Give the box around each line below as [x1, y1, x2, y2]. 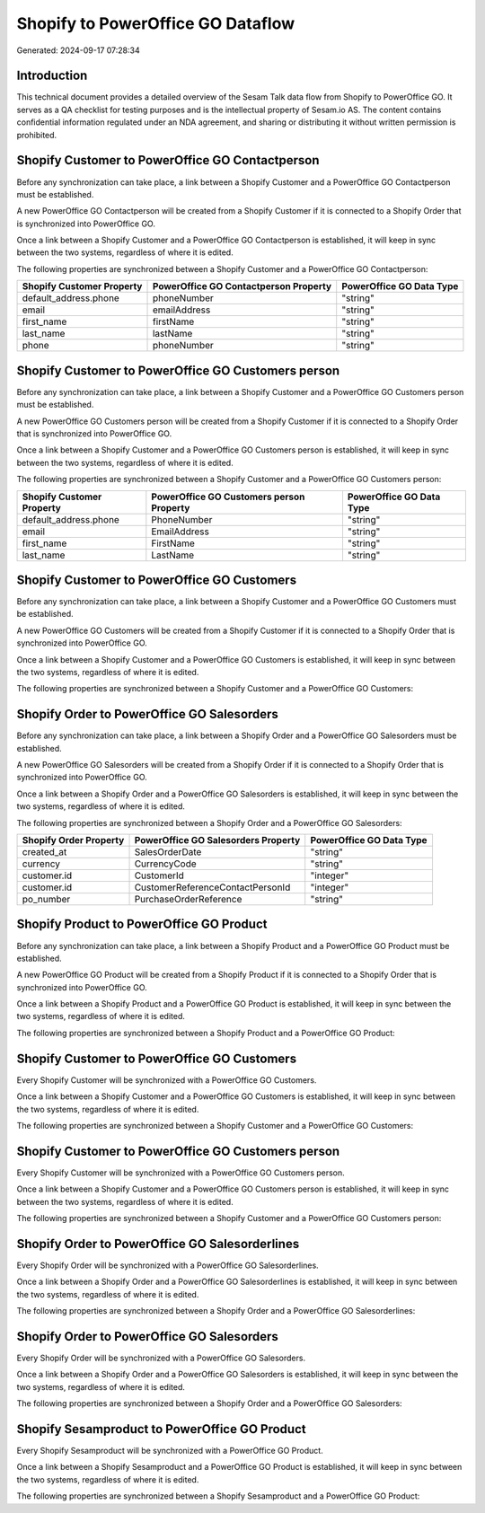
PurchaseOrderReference [134, 893, 242, 906]
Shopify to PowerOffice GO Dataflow [16, 13, 295, 33]
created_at [22, 846, 67, 858]
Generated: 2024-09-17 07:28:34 [16, 45, 140, 56]
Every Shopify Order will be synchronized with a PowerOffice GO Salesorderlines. [16, 1260, 319, 1271]
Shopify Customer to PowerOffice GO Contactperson [16, 153, 320, 168]
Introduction [16, 68, 88, 84]
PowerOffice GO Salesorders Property [134, 834, 301, 847]
